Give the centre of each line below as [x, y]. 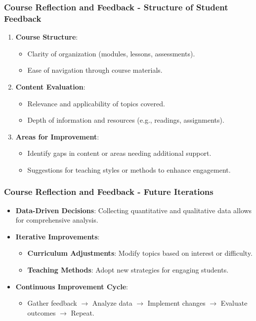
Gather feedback [52, 303]
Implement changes [176, 303]
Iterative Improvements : [58, 236]
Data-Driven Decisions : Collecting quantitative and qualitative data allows [134, 210]
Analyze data [112, 303]
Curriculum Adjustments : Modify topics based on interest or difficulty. [140, 253]
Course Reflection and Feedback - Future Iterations [109, 192]
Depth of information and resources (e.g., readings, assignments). [126, 120]
